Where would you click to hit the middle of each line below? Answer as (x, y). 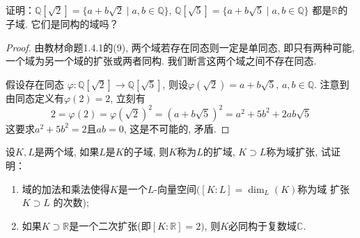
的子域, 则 (146, 152)
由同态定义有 (35, 97)
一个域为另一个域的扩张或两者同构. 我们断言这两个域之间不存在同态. (161, 61)
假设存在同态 (35, 84)
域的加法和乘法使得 (66, 188)
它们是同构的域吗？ (75, 24)
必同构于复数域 (263, 225)
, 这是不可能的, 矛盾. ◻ (177, 128)
